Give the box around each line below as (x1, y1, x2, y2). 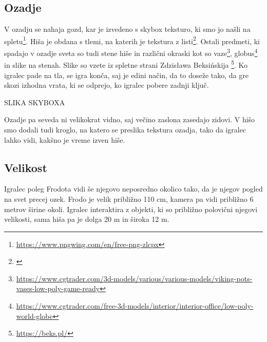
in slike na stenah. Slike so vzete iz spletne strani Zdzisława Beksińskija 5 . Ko (4, 58, 248, 70)
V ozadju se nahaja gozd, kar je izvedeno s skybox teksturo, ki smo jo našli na (4, 24, 251, 34)
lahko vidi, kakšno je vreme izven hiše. (4, 134, 125, 145)
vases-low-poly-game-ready (16, 283, 100, 294)
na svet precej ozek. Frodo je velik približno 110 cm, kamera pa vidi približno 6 (4, 193, 254, 204)
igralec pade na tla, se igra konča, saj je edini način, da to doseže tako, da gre (4, 69, 249, 80)
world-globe (16, 310, 53, 321)
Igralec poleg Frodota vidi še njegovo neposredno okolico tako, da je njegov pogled (4, 183, 263, 194)
